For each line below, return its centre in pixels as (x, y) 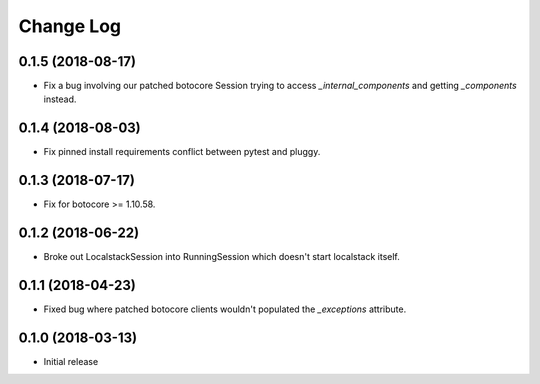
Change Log (70, 26)
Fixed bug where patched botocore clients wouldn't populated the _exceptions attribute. (225, 309)
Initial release (71, 361)
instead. (60, 99)
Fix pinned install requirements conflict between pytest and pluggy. (182, 152)
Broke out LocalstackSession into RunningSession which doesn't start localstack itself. (221, 257)
